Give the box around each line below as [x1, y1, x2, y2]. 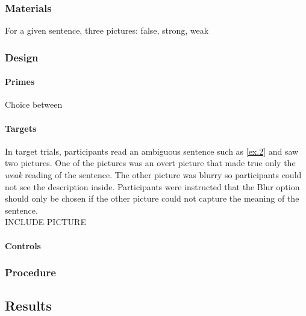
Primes [5, 75, 35, 88]
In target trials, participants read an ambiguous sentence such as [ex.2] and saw [5, 144, 299, 157]
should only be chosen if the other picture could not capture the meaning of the [5, 192, 299, 205]
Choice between [5, 98, 63, 111]
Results [5, 296, 52, 315]
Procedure [5, 265, 56, 280]
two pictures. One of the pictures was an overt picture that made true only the [5, 156, 296, 169]
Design [5, 49, 39, 64]
